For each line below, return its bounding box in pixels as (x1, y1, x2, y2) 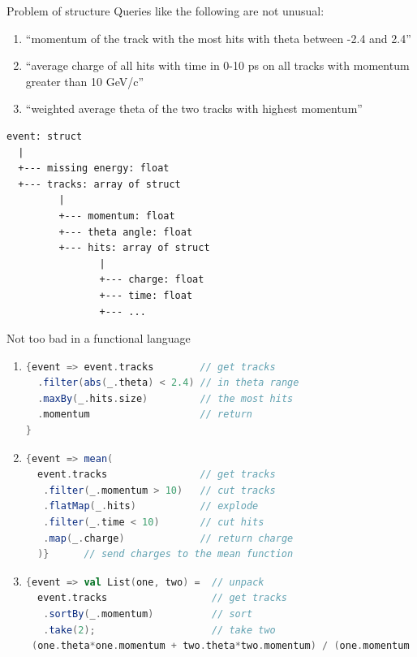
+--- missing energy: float (18, 162, 170, 175)
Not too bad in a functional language (6, 330, 191, 347)
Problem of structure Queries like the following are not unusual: (6, 2, 325, 19)
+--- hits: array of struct (58, 242, 210, 254)
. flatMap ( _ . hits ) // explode (43, 500, 259, 512)
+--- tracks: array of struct (18, 178, 181, 190)
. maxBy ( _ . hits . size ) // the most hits (37, 392, 294, 404)
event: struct (6, 130, 83, 142)
